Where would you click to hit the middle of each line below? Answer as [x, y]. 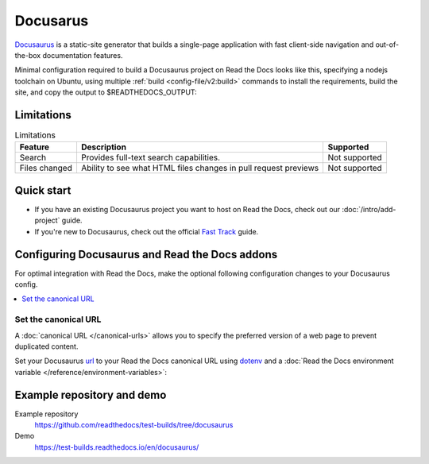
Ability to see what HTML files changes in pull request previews [200, 168]
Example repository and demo [91, 394]
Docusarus [52, 21]
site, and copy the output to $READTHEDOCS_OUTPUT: [106, 92]
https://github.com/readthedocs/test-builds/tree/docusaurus [134, 424]
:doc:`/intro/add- [369, 209]
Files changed [46, 168]
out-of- [387, 44]
